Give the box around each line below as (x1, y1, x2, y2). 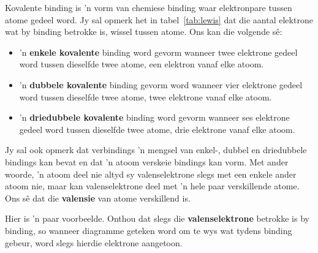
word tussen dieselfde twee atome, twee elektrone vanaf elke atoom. (19, 90, 272, 103)
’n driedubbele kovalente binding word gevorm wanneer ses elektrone (19, 111, 290, 124)
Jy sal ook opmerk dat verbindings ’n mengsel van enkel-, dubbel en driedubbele (5, 143, 307, 156)
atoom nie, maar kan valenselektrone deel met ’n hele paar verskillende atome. (5, 179, 300, 192)
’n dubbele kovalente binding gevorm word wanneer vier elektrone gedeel (19, 78, 303, 91)
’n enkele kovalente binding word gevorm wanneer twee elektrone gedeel (19, 45, 298, 58)
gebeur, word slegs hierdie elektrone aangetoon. (5, 236, 183, 249)
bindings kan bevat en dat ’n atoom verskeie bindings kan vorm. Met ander (5, 155, 289, 168)
